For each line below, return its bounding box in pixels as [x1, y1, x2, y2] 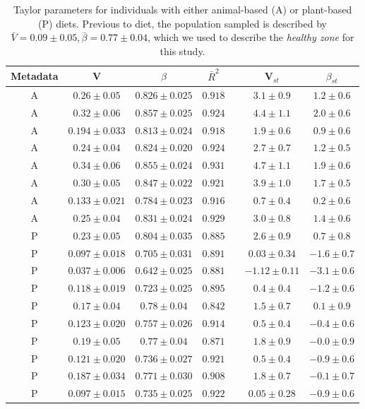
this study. [160, 43, 205, 58]
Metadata [11, 69, 59, 83]
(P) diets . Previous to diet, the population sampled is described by [38, 16, 327, 30]
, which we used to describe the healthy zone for [148, 30, 354, 45]
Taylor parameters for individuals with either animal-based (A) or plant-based [13, 2, 352, 16]
